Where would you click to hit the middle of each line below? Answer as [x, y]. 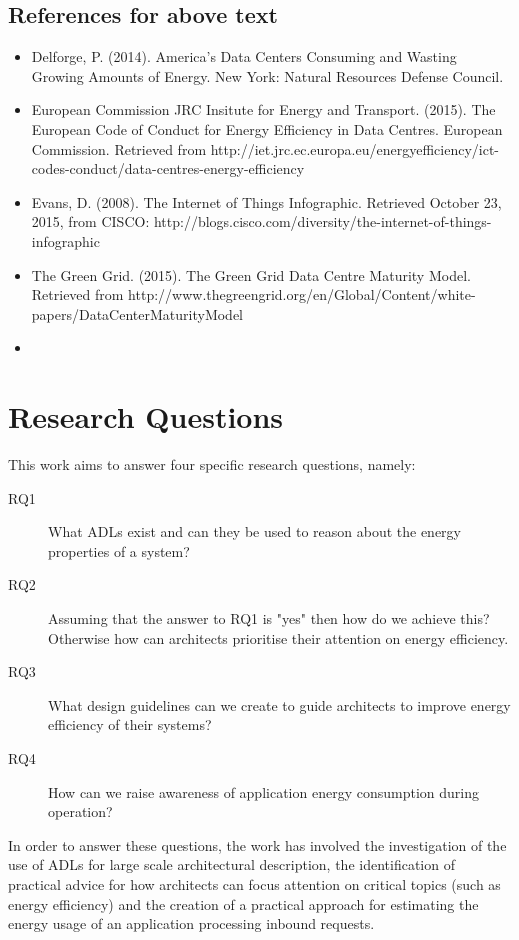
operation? [80, 811]
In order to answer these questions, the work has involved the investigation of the [257, 844]
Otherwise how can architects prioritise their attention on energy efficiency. [278, 637]
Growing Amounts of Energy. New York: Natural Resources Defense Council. [267, 75]
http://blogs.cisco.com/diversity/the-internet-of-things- [322, 221]
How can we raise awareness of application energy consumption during [263, 791]
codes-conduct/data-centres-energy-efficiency [168, 168]
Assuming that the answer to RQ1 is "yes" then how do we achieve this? [269, 618]
